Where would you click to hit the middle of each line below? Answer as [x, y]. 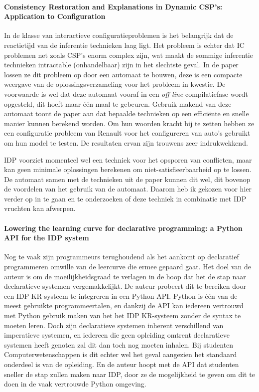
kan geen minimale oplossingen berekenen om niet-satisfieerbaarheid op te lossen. [128, 169]
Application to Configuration [55, 16]
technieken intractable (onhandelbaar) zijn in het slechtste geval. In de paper [121, 65]
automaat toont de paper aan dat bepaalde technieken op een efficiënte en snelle [127, 113]
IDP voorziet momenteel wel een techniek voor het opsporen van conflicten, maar [128, 159]
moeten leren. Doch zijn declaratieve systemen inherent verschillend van [114, 325]
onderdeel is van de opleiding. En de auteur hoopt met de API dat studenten [122, 364]
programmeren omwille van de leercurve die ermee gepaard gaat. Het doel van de [128, 267]
